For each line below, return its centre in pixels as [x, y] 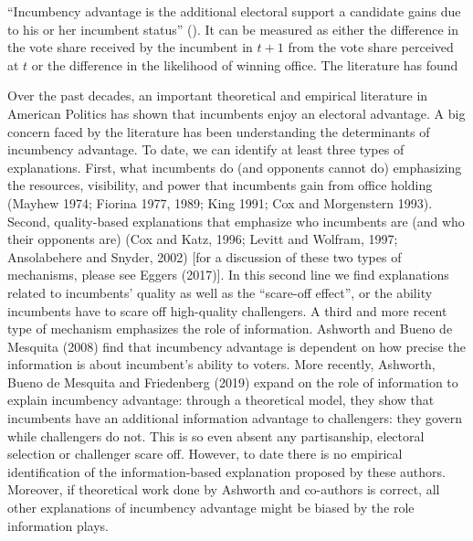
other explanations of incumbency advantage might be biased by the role [211, 508]
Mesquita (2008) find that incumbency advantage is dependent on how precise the [236, 346]
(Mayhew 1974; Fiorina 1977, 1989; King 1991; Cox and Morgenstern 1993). [220, 202]
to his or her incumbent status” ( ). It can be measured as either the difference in [233, 29]
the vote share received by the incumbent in [130, 47]
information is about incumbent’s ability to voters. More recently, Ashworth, [221, 364]
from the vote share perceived [371, 47]
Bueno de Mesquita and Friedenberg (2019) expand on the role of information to [233, 382]
